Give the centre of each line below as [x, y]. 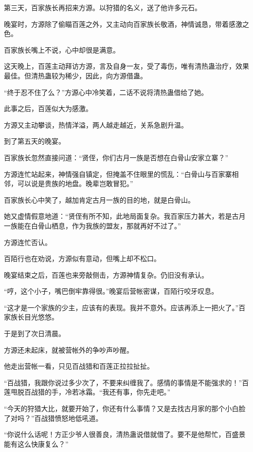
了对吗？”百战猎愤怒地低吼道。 [53, 418]
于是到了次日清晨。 [35, 333]
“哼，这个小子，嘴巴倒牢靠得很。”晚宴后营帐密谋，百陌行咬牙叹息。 [111, 291]
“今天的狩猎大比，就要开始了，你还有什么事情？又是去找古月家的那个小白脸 [125, 408]
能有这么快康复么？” [36, 443]
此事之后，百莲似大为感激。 [48, 108]
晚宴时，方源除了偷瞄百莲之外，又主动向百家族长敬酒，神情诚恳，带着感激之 [126, 24]
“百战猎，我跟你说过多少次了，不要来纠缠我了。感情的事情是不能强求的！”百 [126, 382]
